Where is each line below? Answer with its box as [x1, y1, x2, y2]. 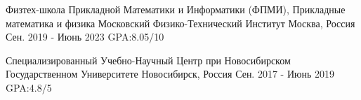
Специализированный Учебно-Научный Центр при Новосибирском [6, 52, 291, 67]
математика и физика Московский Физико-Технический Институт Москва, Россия [6, 15, 355, 30]
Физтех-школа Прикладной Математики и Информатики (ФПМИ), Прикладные [6, 2, 346, 16]
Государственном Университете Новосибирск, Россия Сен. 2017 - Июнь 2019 [6, 66, 335, 81]
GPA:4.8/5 [6, 80, 52, 94]
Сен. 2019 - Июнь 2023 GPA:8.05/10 [6, 29, 164, 44]
